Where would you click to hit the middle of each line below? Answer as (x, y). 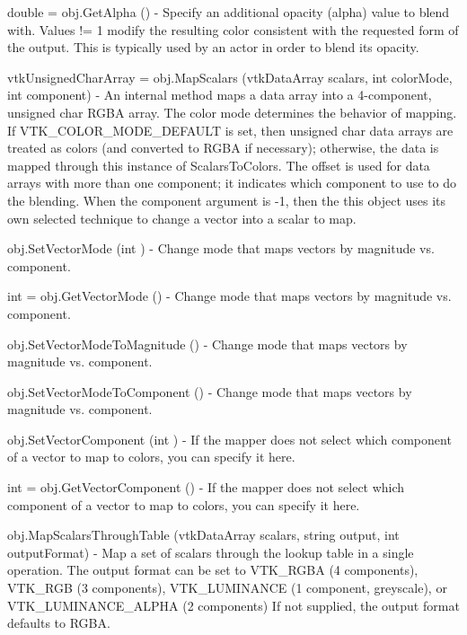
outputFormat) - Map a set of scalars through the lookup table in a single (211, 552)
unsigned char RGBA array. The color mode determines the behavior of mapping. (232, 112)
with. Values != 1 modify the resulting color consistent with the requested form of (233, 29)
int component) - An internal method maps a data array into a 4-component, (220, 95)
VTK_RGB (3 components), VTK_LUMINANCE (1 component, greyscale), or (227, 588)
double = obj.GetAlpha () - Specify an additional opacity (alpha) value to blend (229, 12)
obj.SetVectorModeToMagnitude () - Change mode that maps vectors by (207, 344)
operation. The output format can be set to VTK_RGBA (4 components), (213, 570)
